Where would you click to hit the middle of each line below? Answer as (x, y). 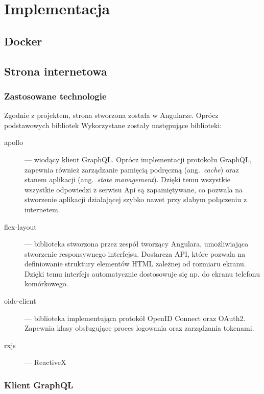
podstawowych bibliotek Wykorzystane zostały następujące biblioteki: (113, 125)
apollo (14, 142)
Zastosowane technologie (55, 96)
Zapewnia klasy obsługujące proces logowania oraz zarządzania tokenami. (139, 328)
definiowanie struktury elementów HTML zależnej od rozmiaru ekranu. (135, 264)
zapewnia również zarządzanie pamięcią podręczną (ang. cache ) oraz (132, 169)
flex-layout (20, 226)
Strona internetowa (56, 71)
